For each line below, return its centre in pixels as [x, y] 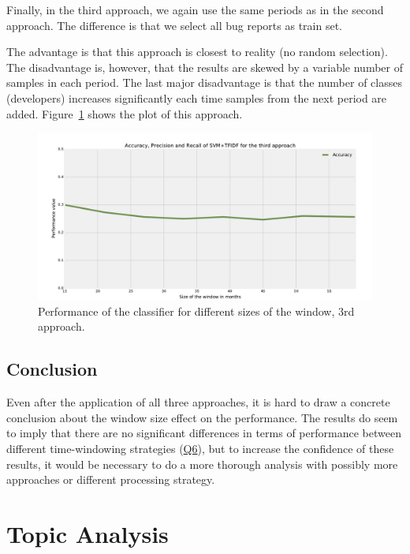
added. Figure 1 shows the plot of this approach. [125, 113]
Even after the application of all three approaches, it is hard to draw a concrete [198, 402]
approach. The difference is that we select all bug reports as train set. [174, 25]
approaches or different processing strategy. [111, 479]
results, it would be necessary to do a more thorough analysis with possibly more [202, 464]
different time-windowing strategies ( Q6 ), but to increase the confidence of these [200, 448]
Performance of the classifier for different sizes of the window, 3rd [196, 311]
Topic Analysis [88, 533]
